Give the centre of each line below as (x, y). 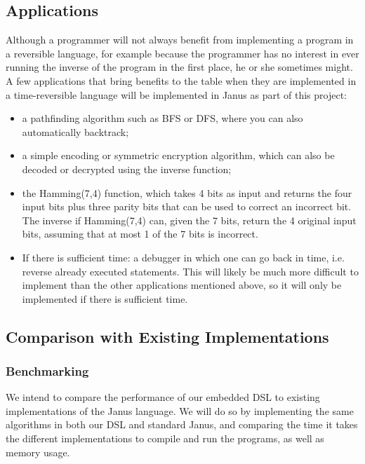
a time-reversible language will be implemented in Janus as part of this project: (176, 94)
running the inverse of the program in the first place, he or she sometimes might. (179, 67)
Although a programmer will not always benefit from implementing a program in (180, 40)
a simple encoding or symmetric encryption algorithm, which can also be (178, 155)
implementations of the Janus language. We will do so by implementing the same (180, 410)
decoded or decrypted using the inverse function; (127, 169)
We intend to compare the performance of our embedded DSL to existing (163, 397)
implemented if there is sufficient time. (105, 298)
